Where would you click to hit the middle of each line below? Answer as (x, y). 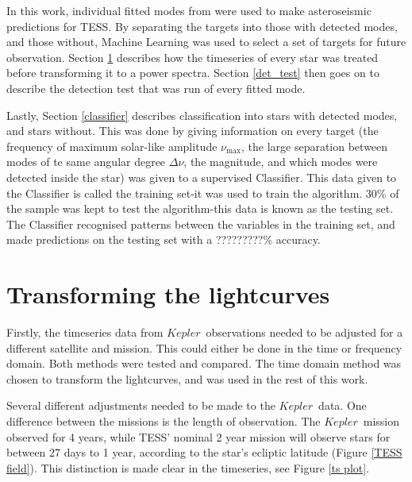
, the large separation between (314, 146)
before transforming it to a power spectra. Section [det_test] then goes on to (193, 73)
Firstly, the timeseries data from (85, 332)
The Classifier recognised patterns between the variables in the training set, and (201, 224)
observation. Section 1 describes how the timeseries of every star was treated (193, 57)
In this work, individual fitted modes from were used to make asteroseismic (189, 10)
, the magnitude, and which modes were (281, 162)
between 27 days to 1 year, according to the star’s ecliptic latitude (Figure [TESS (204, 452)
